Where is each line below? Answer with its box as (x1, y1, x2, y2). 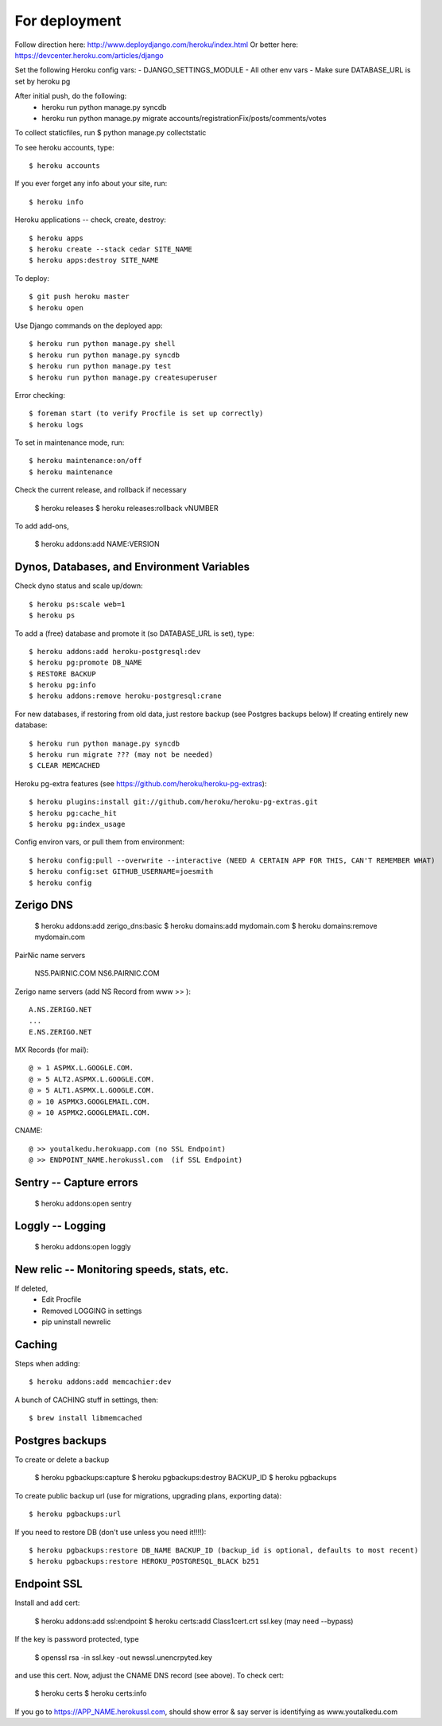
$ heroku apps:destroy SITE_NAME (29, 255, 159, 265)
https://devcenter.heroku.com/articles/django (14, 50, 164, 60)
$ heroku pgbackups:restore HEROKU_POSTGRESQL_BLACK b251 (29, 1557, 260, 1566)
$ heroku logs (29, 420, 83, 429)
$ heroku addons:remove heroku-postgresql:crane (29, 692, 222, 700)
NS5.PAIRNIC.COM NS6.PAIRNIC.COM (34, 968, 160, 978)
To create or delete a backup (14, 1455, 110, 1464)
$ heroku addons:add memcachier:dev (29, 1377, 172, 1386)
